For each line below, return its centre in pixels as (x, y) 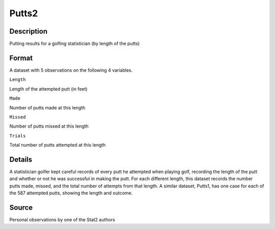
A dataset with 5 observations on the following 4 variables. (71, 70)
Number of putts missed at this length (49, 126)
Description (29, 31)
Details (21, 160)
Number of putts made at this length (47, 107)
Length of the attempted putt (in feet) (48, 89)
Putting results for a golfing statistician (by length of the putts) (75, 44)
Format (21, 58)
